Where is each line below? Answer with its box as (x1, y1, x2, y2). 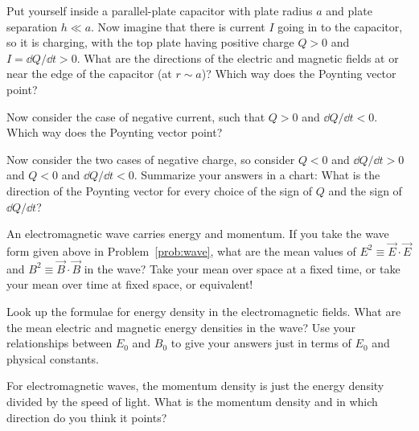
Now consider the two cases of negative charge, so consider (6, 150, 295, 167)
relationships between (6, 335, 113, 351)
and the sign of (328, 182, 402, 199)
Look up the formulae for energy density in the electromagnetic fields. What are (6, 302, 401, 319)
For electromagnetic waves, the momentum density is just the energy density (6, 377, 384, 394)
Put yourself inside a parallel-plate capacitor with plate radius (6, 2, 313, 18)
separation (6, 18, 58, 35)
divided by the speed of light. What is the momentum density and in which (6, 392, 378, 409)
